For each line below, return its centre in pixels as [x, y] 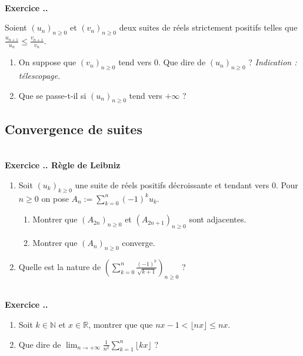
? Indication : [273, 62]
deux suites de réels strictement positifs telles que [208, 27]
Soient [16, 27]
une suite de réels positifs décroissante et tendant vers [172, 184]
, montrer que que [121, 324]
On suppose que [47, 62]
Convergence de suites [74, 129]
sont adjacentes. [218, 219]
